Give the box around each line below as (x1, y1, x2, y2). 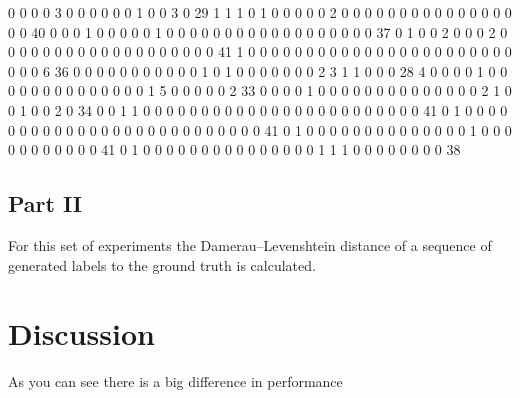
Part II (8, 188, 82, 219)
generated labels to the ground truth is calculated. (8, 254, 316, 275)
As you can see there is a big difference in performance (8, 371, 343, 392)
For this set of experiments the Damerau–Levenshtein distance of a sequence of (8, 234, 492, 255)
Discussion (8, 313, 155, 354)
